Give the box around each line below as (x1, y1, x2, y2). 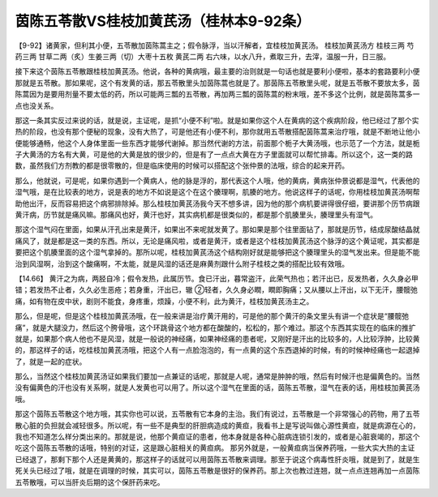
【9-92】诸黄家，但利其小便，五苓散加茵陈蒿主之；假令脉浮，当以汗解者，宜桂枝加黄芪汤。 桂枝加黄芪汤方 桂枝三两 (15, 41, 406, 50)
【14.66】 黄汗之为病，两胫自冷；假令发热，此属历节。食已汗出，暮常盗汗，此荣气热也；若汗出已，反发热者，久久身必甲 (15, 273, 419, 283)
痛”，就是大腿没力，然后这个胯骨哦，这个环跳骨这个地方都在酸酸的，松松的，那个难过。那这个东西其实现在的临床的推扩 (15, 323, 417, 332)
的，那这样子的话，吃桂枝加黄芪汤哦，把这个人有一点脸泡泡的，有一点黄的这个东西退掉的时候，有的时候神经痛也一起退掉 (15, 345, 420, 355)
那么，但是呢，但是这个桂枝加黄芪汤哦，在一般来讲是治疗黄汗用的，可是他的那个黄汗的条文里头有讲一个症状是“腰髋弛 (15, 311, 410, 321)
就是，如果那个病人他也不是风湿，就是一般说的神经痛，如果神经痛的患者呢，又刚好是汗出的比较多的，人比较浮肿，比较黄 (15, 333, 420, 344)
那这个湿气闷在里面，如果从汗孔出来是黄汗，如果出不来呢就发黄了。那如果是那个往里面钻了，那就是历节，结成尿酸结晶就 (15, 225, 420, 234)
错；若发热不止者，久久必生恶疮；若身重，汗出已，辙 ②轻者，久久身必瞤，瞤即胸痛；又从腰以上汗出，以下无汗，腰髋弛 (15, 285, 418, 295)
